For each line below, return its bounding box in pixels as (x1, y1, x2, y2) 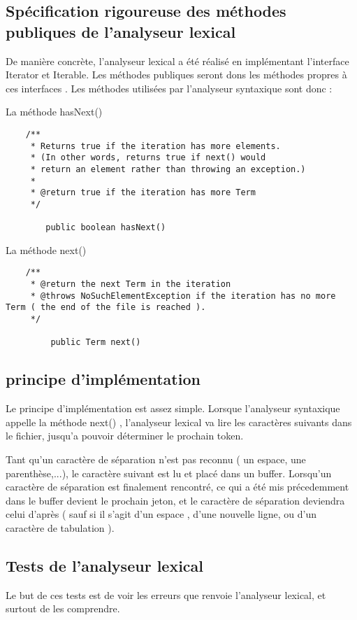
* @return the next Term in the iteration (30, 279, 231, 290)
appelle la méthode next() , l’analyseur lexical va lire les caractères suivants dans (6, 414, 352, 429)
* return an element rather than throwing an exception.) (30, 164, 306, 174)
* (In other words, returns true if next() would (30, 153, 266, 163)
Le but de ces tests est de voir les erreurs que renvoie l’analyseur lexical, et (6, 587, 326, 602)
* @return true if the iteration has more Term (30, 188, 256, 198)
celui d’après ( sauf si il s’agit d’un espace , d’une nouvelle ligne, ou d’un (6, 507, 316, 521)
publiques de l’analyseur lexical (6, 20, 236, 42)
